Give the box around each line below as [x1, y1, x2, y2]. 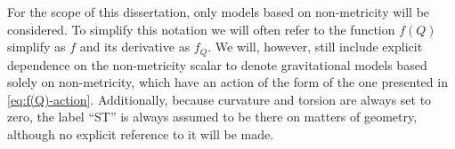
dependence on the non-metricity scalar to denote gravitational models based [7, 55, 427, 74]
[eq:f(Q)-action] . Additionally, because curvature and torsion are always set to [7, 90, 432, 108]
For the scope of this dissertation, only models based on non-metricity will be [7, 3, 430, 20]
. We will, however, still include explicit [207, 37, 423, 56]
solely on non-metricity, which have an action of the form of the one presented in [7, 73, 448, 91]
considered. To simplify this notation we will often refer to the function [7, 20, 395, 38]
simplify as [7, 37, 66, 56]
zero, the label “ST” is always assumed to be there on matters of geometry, [7, 107, 418, 126]
